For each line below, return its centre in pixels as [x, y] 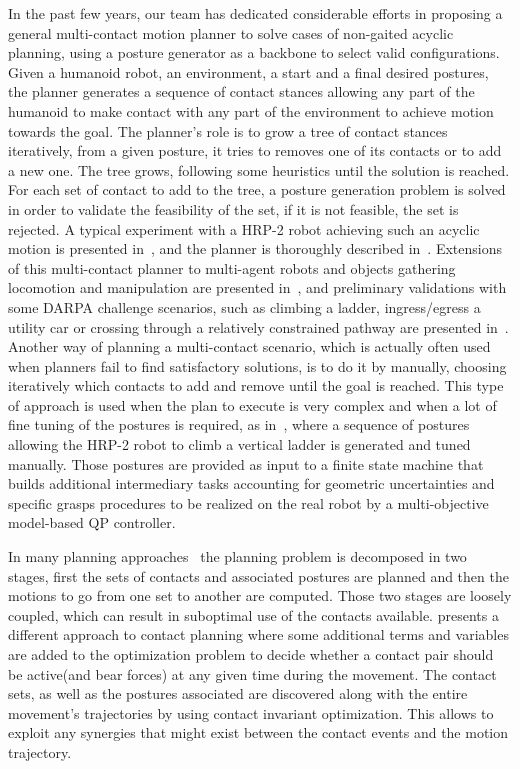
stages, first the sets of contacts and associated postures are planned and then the [258, 575]
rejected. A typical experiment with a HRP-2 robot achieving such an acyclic [244, 228]
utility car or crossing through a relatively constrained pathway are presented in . [258, 326]
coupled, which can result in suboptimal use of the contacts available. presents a [253, 614]
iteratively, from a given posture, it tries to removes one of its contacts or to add [255, 150]
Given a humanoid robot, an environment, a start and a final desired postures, [248, 71]
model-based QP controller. [92, 522]
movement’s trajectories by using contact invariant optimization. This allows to [251, 712]
